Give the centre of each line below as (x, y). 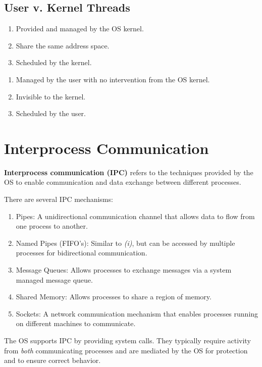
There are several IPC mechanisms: (59, 199)
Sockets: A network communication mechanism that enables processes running (137, 313)
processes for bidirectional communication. (82, 253)
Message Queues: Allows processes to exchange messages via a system (124, 270)
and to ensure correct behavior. (53, 360)
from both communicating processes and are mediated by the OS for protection (126, 350)
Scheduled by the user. (51, 113)
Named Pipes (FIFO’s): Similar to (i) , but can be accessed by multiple (125, 243)
